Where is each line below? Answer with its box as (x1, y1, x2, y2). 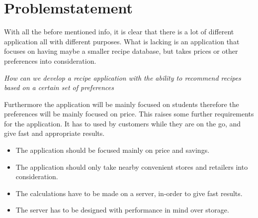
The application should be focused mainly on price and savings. (15, 145, 210, 155)
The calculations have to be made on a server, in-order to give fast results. (15, 188, 243, 198)
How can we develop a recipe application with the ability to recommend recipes (4, 72, 241, 83)
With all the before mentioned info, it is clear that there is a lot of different (4, 26, 234, 37)
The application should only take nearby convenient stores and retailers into (15, 161, 248, 172)
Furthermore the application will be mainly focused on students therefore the (4, 99, 239, 109)
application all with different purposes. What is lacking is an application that (4, 36, 240, 46)
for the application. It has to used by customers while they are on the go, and (4, 118, 241, 128)
